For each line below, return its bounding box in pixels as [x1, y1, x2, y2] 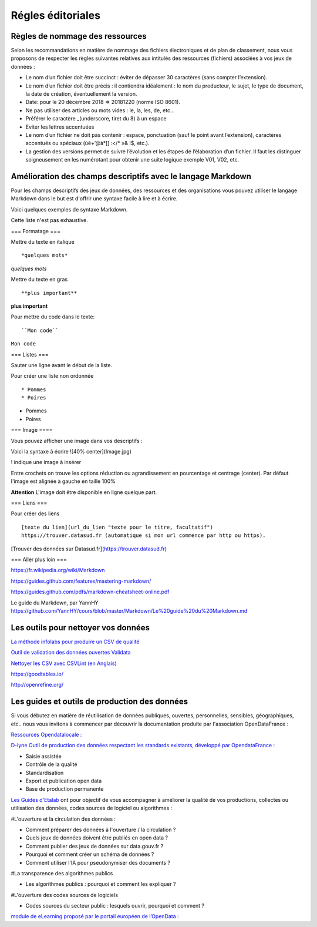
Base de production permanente [25, 785, 104, 792]
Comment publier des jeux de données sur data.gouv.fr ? [25, 842, 164, 849]
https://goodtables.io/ [11, 670, 64, 677]
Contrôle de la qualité [25, 761, 77, 768]
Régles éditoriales [11, 9, 101, 22]
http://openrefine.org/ [11, 681, 64, 688]
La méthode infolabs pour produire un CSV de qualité [11, 638, 140, 645]
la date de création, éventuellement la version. [25, 90, 137, 98]
